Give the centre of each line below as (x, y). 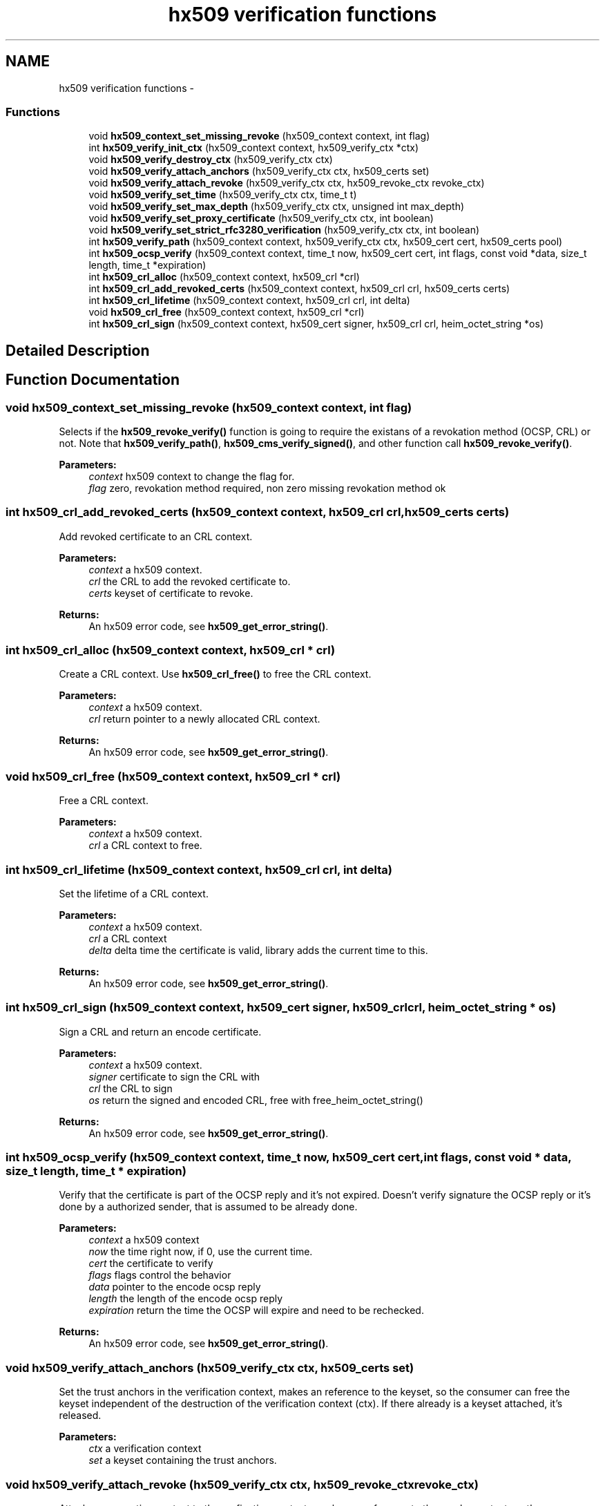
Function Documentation (93, 380)
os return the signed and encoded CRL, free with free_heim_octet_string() (256, 1100)
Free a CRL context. (104, 801)
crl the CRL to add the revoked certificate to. (190, 581)
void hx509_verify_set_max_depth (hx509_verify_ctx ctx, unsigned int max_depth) (277, 207)
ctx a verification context (145, 1449)
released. (80, 1416)
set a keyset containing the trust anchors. (183, 1460)
